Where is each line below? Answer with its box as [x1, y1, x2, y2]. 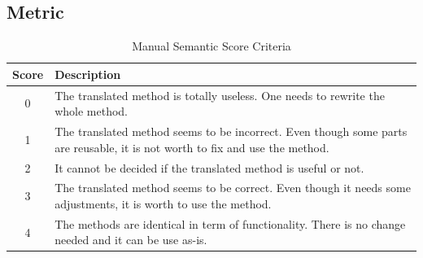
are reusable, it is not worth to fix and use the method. [55, 138, 329, 155]
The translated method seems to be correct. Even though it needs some [55, 179, 411, 196]
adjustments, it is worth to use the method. [55, 195, 272, 212]
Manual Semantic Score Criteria [132, 37, 291, 55]
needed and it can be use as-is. [55, 231, 207, 248]
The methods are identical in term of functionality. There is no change [55, 215, 406, 232]
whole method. [55, 103, 129, 120]
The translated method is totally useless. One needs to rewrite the [55, 86, 385, 103]
